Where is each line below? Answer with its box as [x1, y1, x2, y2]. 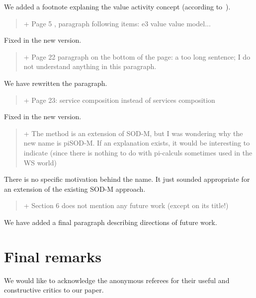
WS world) [23, 157, 57, 167]
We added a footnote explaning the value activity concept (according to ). [4, 1, 231, 11]
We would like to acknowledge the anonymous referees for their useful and [4, 275, 230, 285]
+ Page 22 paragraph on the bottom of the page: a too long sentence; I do [23, 51, 251, 62]
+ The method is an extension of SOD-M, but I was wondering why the [23, 128, 243, 138]
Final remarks [4, 246, 101, 266]
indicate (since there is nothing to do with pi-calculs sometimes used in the [23, 147, 253, 157]
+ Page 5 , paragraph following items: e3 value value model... [23, 18, 211, 28]
